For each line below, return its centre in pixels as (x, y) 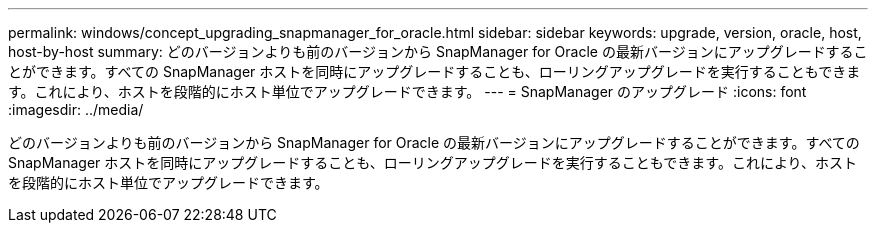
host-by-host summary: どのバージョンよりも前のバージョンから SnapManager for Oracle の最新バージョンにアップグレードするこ (438, 51)
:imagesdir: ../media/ (76, 109)
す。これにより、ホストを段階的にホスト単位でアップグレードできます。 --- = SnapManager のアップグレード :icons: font (407, 91)
